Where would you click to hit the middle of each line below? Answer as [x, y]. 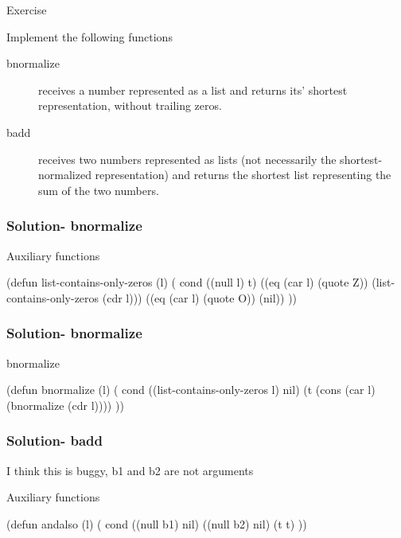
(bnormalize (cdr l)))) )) [65, 405]
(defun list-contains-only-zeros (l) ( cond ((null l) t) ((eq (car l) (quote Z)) [187, 282]
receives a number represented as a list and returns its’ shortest [193, 90]
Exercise [27, 10]
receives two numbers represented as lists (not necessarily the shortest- [210, 159]
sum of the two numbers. [99, 190]
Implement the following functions [90, 36]
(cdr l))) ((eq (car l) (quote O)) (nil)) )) [200, 297]
